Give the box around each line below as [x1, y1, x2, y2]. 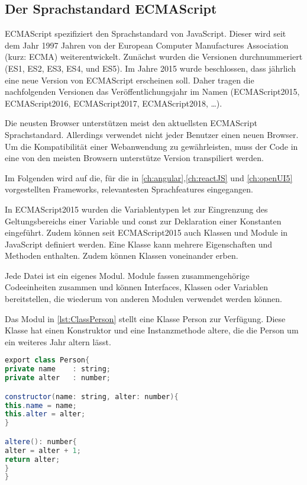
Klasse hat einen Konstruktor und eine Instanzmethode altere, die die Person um [5, 324, 299, 336]
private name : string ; [5, 365, 111, 374]
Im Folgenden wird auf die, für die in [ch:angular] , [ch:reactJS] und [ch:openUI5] [5, 171, 293, 184]
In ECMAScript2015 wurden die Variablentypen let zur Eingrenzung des [5, 203, 268, 215]
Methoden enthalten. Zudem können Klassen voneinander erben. [5, 249, 238, 262]
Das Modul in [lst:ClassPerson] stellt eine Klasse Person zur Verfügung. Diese [5, 312, 286, 325]
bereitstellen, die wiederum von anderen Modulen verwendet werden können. [5, 293, 282, 305]
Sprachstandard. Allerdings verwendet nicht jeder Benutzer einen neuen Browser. [5, 128, 299, 140]
